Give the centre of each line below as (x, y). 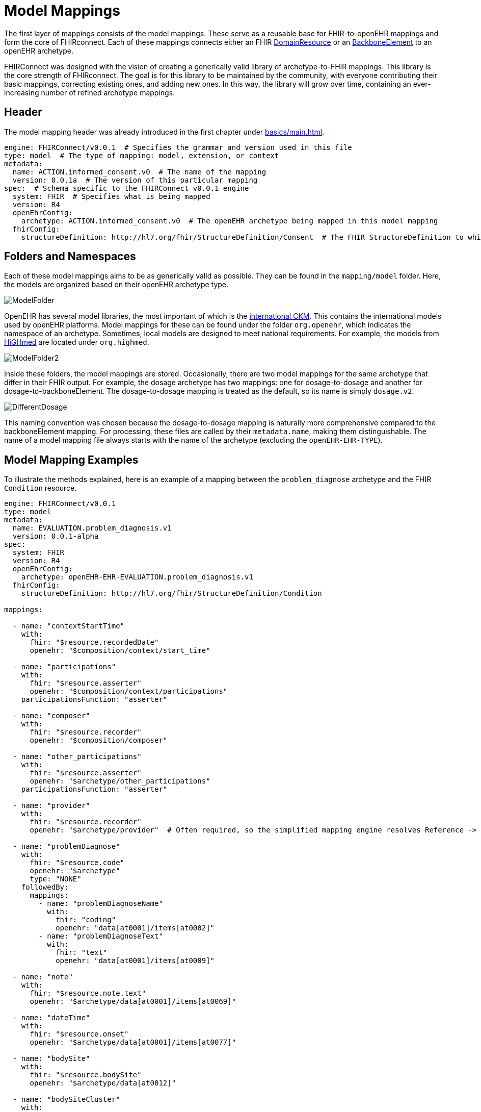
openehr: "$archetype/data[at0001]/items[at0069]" (133, 1002)
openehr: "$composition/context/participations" (129, 691)
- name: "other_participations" (77, 757)
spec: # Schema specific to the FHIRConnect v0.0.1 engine (127, 188)
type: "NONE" (56, 879)
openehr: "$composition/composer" (99, 740)
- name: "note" (43, 977)
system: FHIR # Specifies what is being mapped (111, 196)
